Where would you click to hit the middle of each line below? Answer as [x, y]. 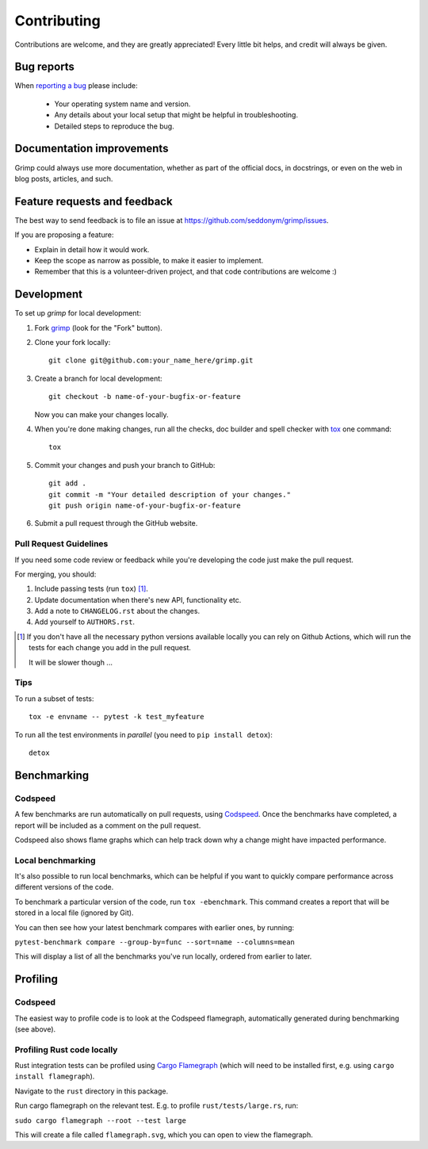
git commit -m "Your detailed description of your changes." [170, 494]
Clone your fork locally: [73, 343]
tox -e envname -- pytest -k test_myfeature [117, 717]
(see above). [35, 1029]
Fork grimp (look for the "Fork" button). [98, 327]
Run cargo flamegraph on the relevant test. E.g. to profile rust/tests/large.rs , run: [157, 1105]
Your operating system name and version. [122, 104]
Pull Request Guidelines [61, 544]
